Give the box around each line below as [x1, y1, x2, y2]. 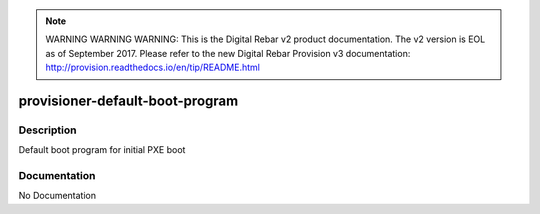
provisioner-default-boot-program [18, 92, 239, 109]
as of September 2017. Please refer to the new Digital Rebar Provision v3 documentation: [45, 47, 411, 59]
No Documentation [18, 190, 97, 202]
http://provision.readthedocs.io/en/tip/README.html [45, 61, 260, 74]
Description [18, 123, 77, 137]
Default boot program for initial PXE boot [18, 144, 186, 156]
